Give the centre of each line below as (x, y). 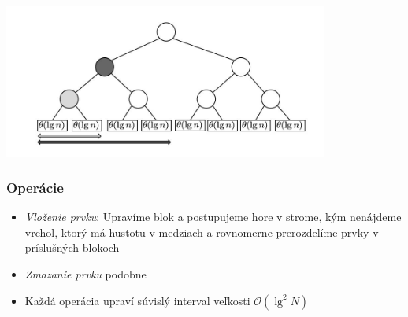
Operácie (35, 187)
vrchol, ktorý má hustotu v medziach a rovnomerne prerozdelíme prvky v (202, 232)
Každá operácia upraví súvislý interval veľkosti (137, 300)
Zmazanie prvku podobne (85, 274)
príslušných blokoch (72, 247)
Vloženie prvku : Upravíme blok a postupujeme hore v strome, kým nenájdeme (213, 217)
